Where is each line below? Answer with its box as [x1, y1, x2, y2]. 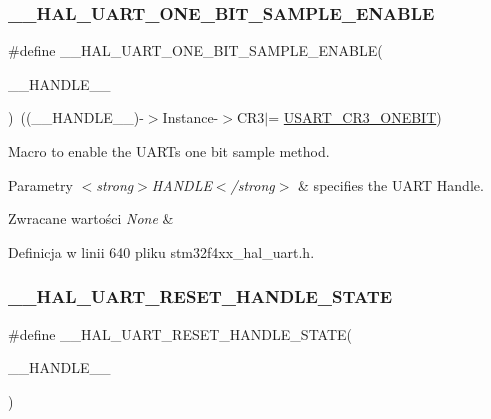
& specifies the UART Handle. [298, 174, 484, 195]
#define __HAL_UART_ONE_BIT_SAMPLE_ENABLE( [8, 40, 383, 61]
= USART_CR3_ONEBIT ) [268, 107, 442, 128]
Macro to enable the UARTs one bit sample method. [8, 141, 330, 161]
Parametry [8, 174, 73, 195]
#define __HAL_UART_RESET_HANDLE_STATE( [8, 323, 353, 344]
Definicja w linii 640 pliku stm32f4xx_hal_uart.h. [8, 241, 315, 262]
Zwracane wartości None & [8, 208, 174, 229]
